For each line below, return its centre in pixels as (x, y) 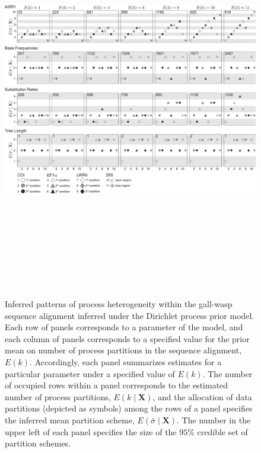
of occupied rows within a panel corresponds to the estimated (117, 385)
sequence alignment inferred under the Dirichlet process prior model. (130, 315)
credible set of (222, 431)
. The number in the (214, 419)
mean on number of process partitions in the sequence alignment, (123, 350)
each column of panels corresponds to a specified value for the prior (127, 338)
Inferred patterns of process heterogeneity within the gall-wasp (119, 304)
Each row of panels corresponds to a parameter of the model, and (124, 327)
